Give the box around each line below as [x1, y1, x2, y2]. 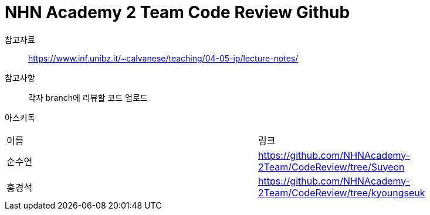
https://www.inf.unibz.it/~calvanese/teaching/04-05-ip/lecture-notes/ [28, 53, 299, 63]
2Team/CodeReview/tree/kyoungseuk [258, 186, 425, 199]
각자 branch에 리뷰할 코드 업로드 [28, 92, 148, 103]
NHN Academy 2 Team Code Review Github [5, 2, 350, 22]
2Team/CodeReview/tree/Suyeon [258, 161, 405, 173]
